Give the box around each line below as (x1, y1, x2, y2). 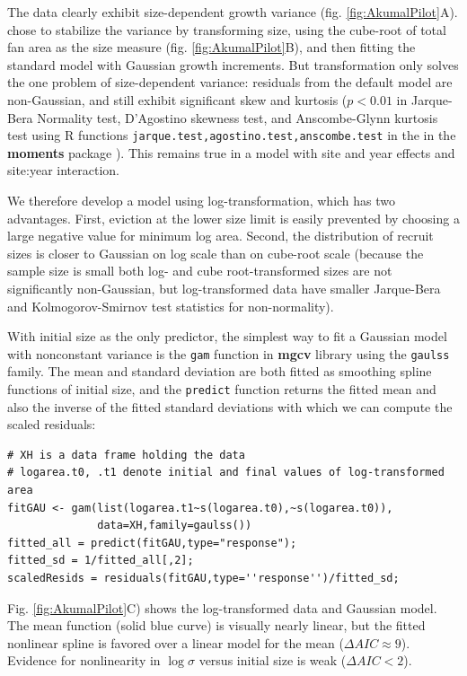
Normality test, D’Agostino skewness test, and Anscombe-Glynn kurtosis (37, 108, 438, 127)
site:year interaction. (7, 161, 119, 180)
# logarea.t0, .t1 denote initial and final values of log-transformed (7, 466, 445, 479)
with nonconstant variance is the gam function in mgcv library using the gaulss (7, 344, 450, 363)
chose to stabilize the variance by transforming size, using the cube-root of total (7, 20, 446, 39)
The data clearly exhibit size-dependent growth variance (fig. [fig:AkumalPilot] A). (7, 3, 458, 21)
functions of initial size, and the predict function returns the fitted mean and (7, 380, 436, 398)
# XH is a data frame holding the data (7, 448, 245, 461)
